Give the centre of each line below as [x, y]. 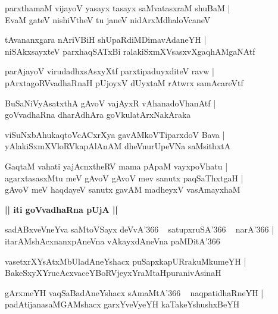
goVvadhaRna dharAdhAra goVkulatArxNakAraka [98, 114]
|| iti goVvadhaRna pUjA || [61, 209]
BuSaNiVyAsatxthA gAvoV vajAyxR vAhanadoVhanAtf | [110, 103]
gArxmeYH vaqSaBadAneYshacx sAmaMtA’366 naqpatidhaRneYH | [134, 292]
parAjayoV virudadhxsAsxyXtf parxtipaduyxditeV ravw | [110, 71]
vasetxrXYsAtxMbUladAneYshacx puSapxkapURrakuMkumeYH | [126, 261]
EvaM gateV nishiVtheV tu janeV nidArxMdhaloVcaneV [108, 19]
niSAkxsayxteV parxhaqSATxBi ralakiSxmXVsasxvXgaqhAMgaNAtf [130, 51]
